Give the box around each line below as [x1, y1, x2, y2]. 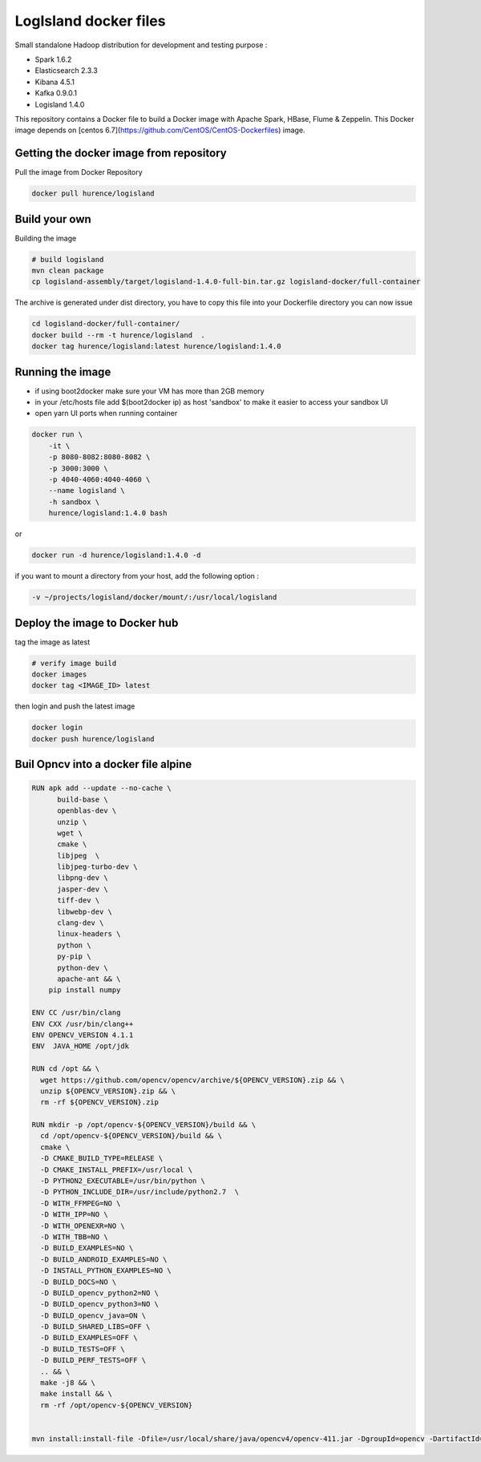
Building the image [14, 233, 77, 243]
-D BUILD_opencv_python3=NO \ [40, 1299, 160, 1309]
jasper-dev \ [57, 884, 108, 894]
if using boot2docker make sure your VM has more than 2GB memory [34, 386, 265, 396]
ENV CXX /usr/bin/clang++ [31, 1019, 134, 1028]
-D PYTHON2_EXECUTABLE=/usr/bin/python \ [40, 1177, 206, 1185]
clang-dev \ [57, 919, 104, 927]
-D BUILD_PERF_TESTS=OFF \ [40, 1355, 147, 1365]
